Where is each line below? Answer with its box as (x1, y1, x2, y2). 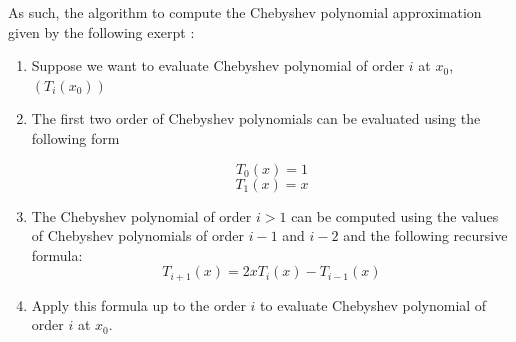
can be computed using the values (291, 205, 499, 226)
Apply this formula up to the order (31, 294, 246, 315)
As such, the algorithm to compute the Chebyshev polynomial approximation (8, 2, 482, 22)
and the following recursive (343, 225, 508, 246)
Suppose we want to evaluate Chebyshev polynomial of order (31, 55, 405, 76)
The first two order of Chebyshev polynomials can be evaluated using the (31, 108, 481, 129)
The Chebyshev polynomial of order (31, 205, 252, 226)
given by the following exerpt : (8, 21, 195, 42)
